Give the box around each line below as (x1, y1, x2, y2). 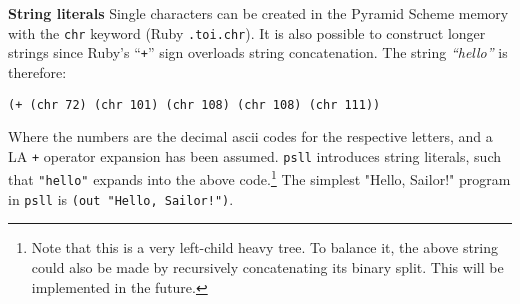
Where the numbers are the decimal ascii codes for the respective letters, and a (8, 126, 493, 147)
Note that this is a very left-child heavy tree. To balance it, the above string (31, 237, 499, 258)
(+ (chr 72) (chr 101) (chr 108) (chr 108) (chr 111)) (8, 97, 381, 112)
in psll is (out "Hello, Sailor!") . (8, 188, 234, 209)
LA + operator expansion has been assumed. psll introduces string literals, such (8, 145, 501, 166)
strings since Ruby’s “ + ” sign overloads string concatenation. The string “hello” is (8, 42, 508, 63)
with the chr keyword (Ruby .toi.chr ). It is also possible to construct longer (8, 22, 486, 43)
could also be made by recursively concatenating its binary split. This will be (31, 256, 504, 277)
